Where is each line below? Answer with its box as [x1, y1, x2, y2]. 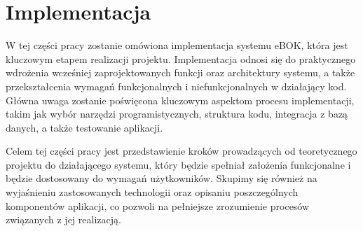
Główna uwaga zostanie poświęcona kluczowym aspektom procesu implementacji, [6, 92, 355, 107]
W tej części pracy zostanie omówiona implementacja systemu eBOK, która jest [6, 38, 348, 52]
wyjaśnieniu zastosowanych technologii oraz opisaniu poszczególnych [6, 185, 299, 199]
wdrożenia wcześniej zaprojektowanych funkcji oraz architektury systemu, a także [6, 65, 355, 80]
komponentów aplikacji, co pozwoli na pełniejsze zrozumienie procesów [6, 198, 310, 213]
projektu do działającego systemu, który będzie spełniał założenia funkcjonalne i [6, 157, 351, 171]
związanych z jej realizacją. [6, 212, 121, 227]
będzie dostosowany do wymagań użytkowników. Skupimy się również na [6, 171, 317, 185]
